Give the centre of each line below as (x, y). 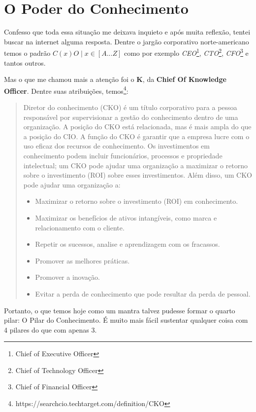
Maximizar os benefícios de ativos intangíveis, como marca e (126, 217)
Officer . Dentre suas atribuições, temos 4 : (66, 90)
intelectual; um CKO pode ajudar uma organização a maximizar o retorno (136, 165)
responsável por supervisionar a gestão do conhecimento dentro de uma (131, 117)
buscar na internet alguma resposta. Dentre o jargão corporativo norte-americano (127, 41)
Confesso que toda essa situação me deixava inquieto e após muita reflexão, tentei (127, 32)
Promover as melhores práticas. (82, 260)
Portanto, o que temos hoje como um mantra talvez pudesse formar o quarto (120, 310)
